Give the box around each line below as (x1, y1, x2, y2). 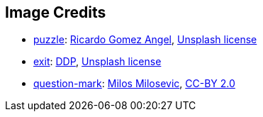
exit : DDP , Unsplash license (33, 55, 162, 68)
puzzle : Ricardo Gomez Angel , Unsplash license (33, 33, 257, 46)
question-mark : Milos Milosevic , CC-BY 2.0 (33, 77, 235, 90)
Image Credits (5, 4, 106, 21)
